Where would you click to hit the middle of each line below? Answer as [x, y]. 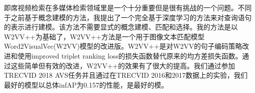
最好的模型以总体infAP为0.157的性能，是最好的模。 [86, 84]
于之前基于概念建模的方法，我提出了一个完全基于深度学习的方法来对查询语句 [128, 17]
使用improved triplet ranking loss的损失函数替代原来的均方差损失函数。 [130, 55]
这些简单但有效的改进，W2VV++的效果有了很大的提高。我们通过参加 [123, 65]
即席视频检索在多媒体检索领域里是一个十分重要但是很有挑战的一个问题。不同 [128, 7]
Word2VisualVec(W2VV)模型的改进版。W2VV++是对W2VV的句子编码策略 [123, 46]
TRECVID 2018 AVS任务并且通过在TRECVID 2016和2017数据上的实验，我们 [126, 75]
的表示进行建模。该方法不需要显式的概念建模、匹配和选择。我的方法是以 [121, 27]
